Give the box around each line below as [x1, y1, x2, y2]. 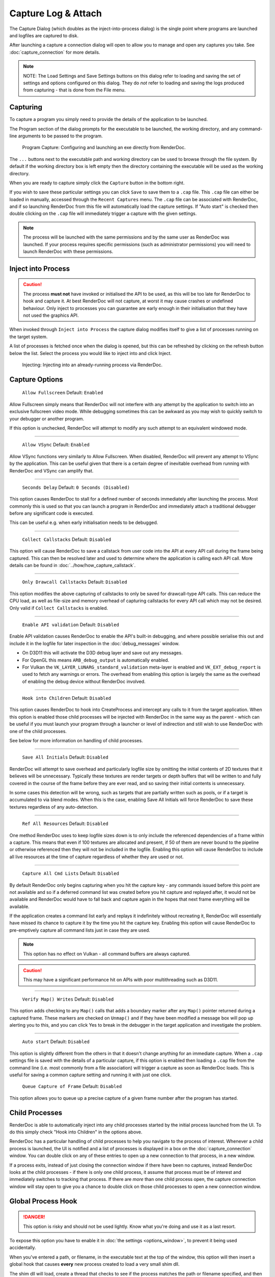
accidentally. [9, 1244, 36, 1251]
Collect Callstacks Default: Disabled [22, 536, 112, 542]
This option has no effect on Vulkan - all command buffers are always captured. [23, 951, 190, 957]
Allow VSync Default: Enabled [22, 442, 90, 448]
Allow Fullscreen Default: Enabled [22, 390, 103, 396]
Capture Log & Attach [9, 8, 102, 19]
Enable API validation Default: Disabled [22, 621, 119, 628]
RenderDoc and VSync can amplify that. [9, 467, 94, 474]
